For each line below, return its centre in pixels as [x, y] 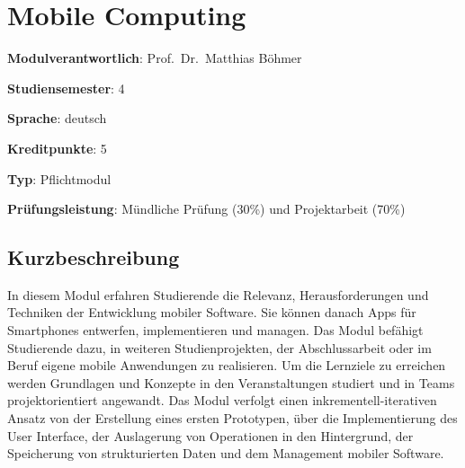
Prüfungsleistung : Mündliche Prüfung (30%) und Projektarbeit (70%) [206, 209]
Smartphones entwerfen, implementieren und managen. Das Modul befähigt [215, 330]
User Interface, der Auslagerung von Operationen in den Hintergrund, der [210, 435]
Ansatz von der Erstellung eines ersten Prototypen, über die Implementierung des [232, 418]
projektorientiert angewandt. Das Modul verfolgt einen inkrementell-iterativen [222, 400]
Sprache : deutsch [57, 118]
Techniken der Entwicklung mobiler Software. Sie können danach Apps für [212, 312]
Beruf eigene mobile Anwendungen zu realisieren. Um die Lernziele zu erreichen [227, 365]
